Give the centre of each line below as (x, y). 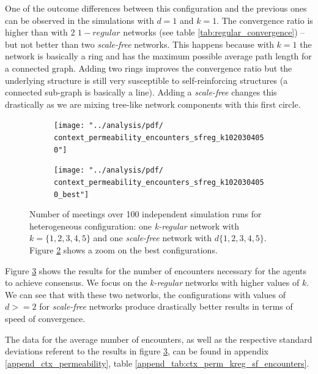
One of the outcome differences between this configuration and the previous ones (156, 8)
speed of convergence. (45, 319)
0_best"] (72, 194)
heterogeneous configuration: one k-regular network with (134, 226)
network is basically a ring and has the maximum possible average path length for (158, 56)
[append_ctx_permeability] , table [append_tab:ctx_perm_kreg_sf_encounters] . (157, 363)
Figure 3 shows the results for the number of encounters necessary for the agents (156, 270)
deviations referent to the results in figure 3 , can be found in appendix (137, 351)
